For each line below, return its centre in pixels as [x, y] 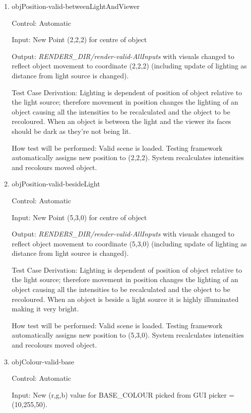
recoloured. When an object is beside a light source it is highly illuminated [125, 299]
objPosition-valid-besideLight [56, 184]
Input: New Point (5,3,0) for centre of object [79, 217]
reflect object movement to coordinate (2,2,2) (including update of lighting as [129, 66]
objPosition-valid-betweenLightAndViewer [76, 6]
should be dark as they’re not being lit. [71, 131]
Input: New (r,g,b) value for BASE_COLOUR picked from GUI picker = [123, 394]
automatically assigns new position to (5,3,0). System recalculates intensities [128, 335]
